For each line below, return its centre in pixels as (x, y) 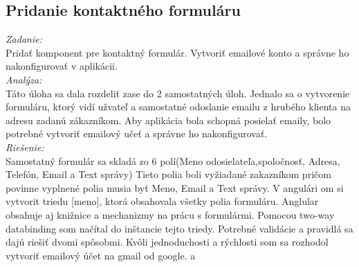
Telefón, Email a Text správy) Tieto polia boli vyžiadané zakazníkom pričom (168, 174)
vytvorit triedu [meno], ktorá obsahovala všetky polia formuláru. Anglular (162, 201)
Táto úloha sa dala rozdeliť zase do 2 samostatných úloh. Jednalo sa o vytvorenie (178, 93)
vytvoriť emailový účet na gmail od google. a (101, 255)
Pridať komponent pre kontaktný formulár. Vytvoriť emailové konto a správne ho (177, 52)
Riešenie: (25, 147)
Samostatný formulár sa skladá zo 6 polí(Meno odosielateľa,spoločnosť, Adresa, (173, 160)
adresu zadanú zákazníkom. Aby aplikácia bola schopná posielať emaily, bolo (168, 120)
